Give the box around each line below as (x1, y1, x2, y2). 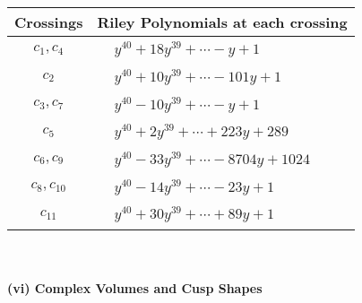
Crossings (14, 12, 83, 32)
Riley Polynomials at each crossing (97, 12, 348, 32)
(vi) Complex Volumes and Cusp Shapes (7, 278, 263, 297)
